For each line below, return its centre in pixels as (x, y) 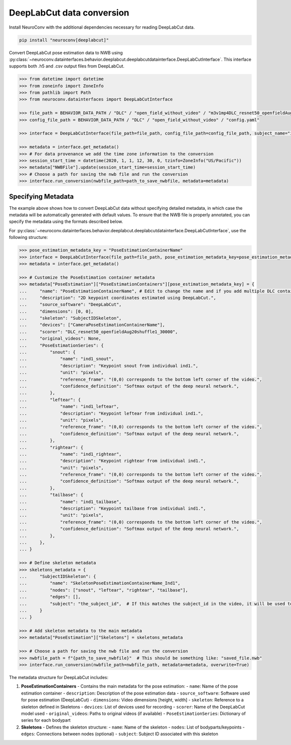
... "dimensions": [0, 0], (57, 311)
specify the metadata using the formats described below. (66, 221)
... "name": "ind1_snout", (66, 359)
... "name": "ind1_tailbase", (70, 502)
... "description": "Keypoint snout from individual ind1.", (109, 366)
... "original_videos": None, (60, 339)
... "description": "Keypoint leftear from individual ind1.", (111, 413)
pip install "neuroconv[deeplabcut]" (64, 40)
